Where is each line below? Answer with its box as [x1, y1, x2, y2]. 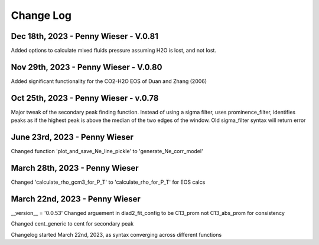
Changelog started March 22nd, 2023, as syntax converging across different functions [11, 231, 222, 238]
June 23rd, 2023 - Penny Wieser [11, 133, 134, 143]
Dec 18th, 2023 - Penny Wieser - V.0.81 [11, 31, 159, 41]
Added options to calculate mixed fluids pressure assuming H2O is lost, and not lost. [11, 47, 217, 54]
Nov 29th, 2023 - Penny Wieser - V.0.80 [11, 62, 162, 72]
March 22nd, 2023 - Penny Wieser [11, 194, 141, 204]
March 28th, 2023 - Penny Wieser [11, 163, 139, 173]
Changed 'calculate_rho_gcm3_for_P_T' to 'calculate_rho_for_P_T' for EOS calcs [11, 178, 206, 186]
